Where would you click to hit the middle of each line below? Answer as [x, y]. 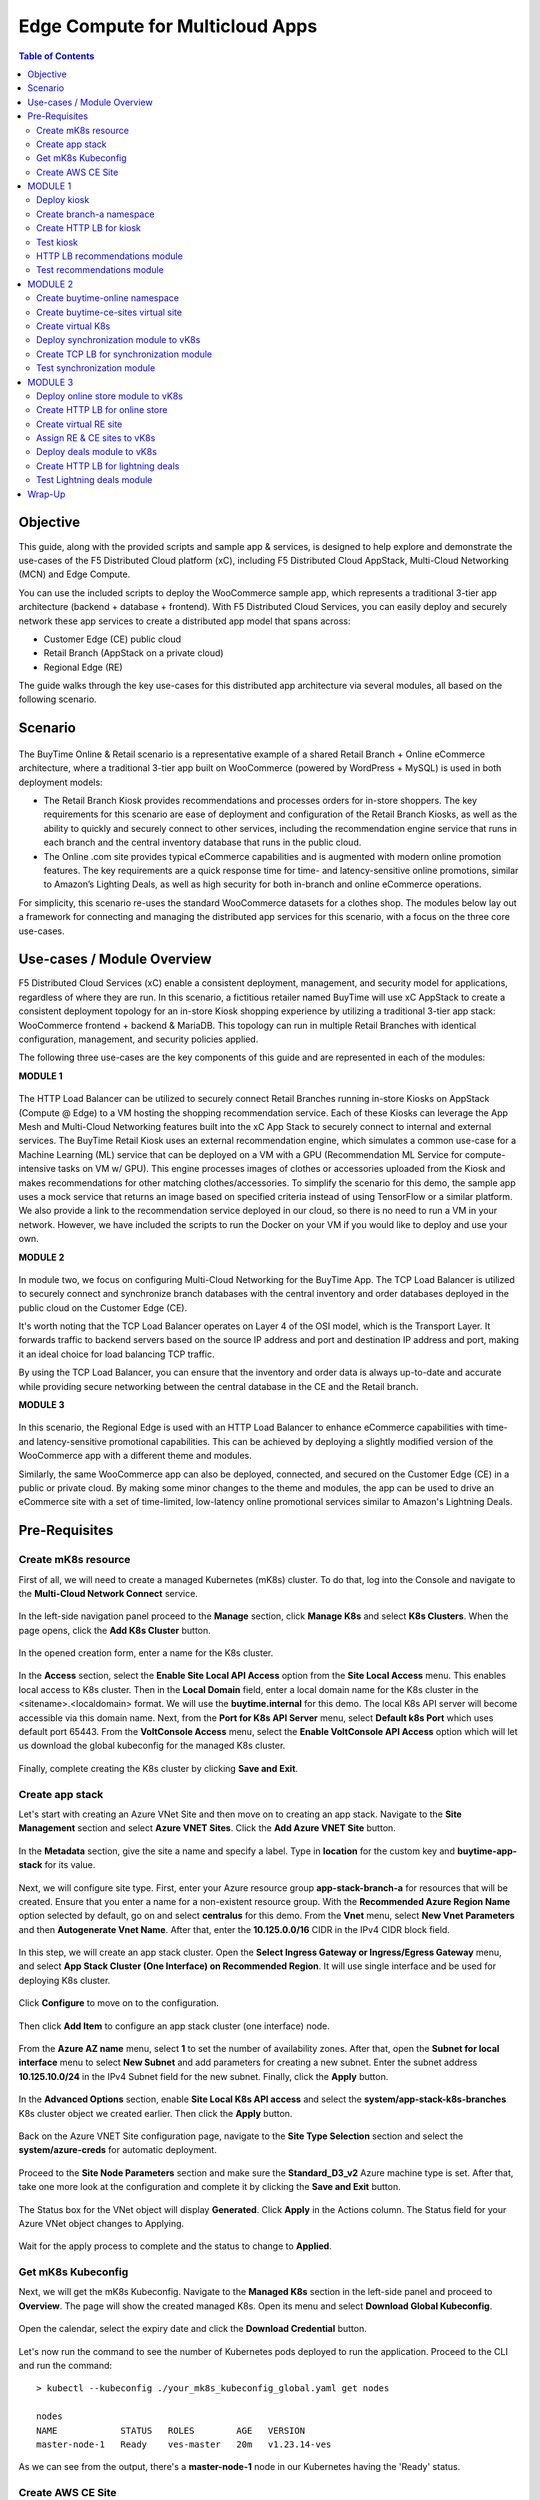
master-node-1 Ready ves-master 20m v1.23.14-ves [184, 2444]
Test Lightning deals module [94, 480]
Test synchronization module [96, 368]
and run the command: [65, 2366]
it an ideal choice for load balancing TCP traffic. [116, 1354]
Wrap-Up [46, 494]
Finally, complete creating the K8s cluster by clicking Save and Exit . [158, 1768]
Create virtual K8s [73, 326]
